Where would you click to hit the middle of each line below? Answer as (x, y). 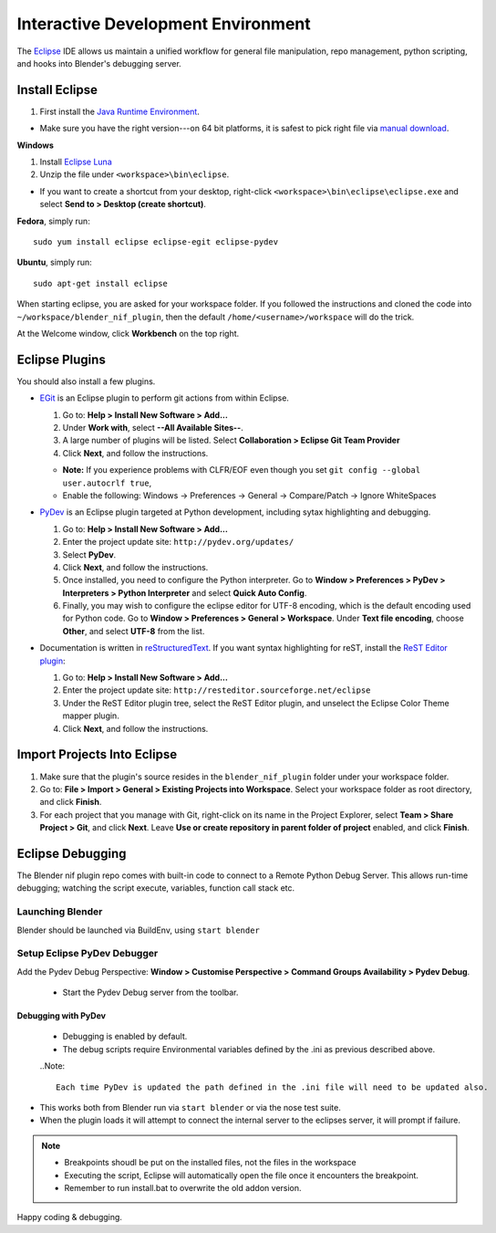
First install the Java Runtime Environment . (119, 111)
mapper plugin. (91, 716)
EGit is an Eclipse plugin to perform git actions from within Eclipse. (164, 398)
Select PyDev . (89, 554)
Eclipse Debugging (72, 853)
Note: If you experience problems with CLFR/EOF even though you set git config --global (242, 470)
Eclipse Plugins (62, 359)
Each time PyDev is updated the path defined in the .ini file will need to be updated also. (272, 1087)
